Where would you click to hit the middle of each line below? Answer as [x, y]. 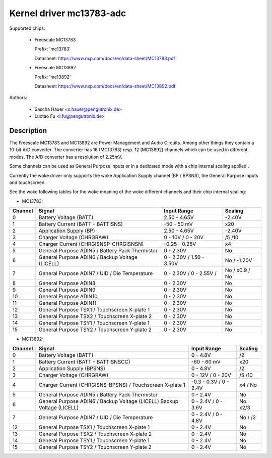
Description [28, 131]
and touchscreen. [28, 182]
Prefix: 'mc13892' [53, 77]
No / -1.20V [239, 260]
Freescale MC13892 [55, 68]
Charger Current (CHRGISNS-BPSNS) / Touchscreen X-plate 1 [112, 385]
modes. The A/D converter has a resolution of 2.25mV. [66, 157]
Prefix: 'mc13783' [52, 49]
